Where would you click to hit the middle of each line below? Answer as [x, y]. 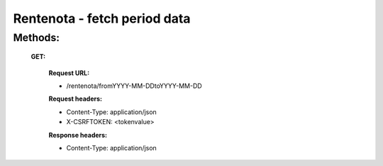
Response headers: [78, 135]
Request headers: [76, 99]
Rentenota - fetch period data [102, 18]
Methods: [37, 38]
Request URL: [69, 73]
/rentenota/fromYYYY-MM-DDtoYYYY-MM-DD [134, 86]
